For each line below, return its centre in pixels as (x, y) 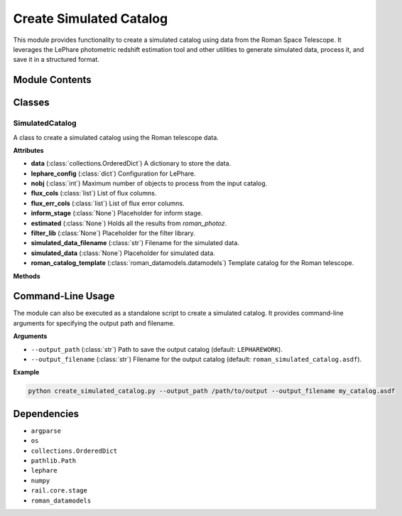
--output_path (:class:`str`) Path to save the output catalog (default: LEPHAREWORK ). (157, 349)
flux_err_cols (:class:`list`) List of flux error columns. (108, 203)
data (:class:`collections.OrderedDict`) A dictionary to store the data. (131, 163)
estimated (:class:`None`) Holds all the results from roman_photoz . (129, 223)
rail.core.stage (59, 491)
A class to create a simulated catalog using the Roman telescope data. (116, 137)
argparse (46, 431)
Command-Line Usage (64, 296)
